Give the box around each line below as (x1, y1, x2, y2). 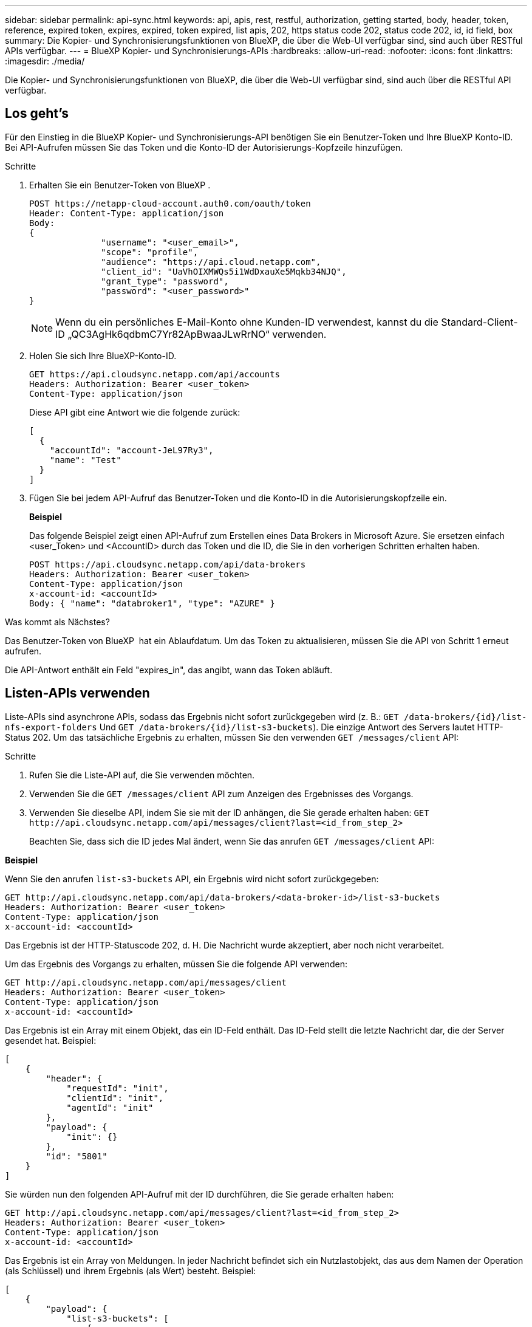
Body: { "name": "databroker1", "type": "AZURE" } (29, 598, 275, 608)
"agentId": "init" (66, 1102, 154, 1113)
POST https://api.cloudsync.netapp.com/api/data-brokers (29, 559, 306, 569)
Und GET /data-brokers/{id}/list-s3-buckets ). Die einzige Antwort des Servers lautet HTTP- (99, 721, 503, 732)
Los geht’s (5, 106, 69, 122)
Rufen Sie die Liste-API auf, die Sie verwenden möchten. (29, 769, 255, 780)
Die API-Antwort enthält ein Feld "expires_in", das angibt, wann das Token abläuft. (5, 664, 333, 675)
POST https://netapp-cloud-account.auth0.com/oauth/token (29, 198, 311, 208)
